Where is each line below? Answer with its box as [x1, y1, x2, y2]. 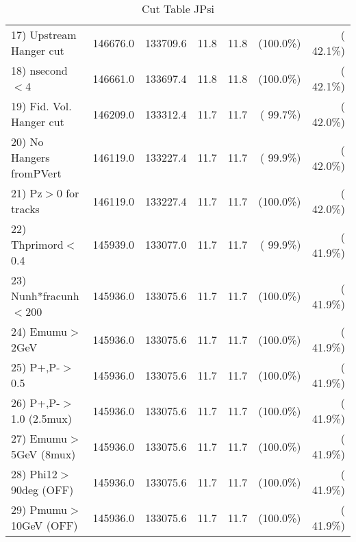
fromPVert [11, 165, 62, 181]
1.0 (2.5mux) [11, 410, 72, 426]
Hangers [11, 149, 50, 165]
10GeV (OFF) [11, 517, 78, 533]
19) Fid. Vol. [11, 98, 72, 114]
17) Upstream [11, 27, 77, 42]
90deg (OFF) [11, 482, 74, 497]
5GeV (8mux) [11, 446, 76, 462]
